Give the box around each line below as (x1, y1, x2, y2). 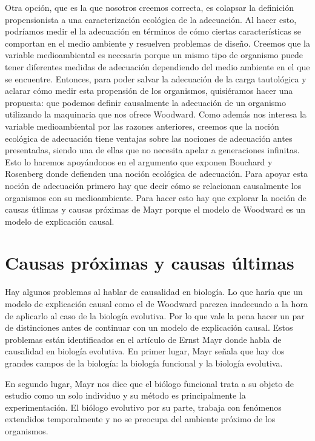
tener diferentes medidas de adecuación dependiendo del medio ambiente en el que (5, 60, 310, 73)
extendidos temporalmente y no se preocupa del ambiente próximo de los (5, 413, 276, 425)
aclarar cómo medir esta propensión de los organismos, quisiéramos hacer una (5, 84, 293, 97)
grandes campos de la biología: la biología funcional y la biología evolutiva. (5, 356, 283, 369)
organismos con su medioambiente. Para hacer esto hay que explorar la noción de (5, 191, 307, 204)
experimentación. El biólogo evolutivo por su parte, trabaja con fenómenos (5, 400, 282, 413)
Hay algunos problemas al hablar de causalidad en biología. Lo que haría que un (5, 285, 303, 298)
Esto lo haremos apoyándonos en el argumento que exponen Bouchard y (5, 155, 273, 168)
